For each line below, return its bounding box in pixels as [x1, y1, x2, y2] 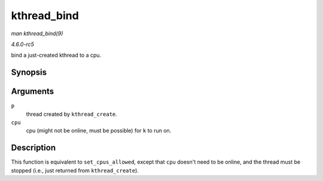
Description [11, 143, 56, 153]
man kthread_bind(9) [11, 30, 63, 37]
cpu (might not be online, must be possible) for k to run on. [26, 127, 172, 134]
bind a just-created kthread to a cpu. [11, 51, 102, 59]
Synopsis [11, 68, 47, 78]
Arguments [11, 87, 54, 97]
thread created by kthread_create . [26, 111, 118, 118]
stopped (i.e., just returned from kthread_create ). [11, 167, 139, 174]
